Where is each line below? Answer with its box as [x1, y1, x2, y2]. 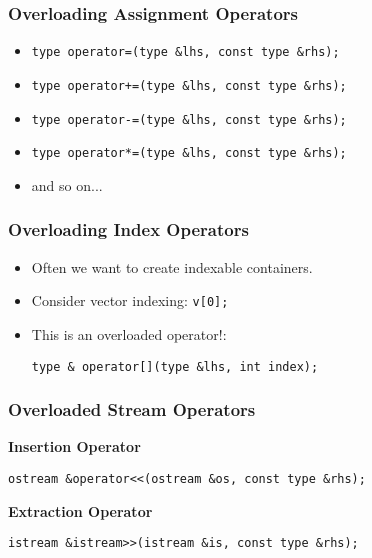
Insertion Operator [8, 436, 141, 457]
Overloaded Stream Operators [8, 397, 256, 422]
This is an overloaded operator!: [31, 323, 227, 344]
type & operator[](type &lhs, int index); [31, 359, 319, 374]
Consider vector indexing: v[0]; [31, 290, 229, 311]
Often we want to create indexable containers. [31, 256, 313, 277]
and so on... [31, 174, 103, 195]
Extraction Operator [8, 500, 153, 521]
